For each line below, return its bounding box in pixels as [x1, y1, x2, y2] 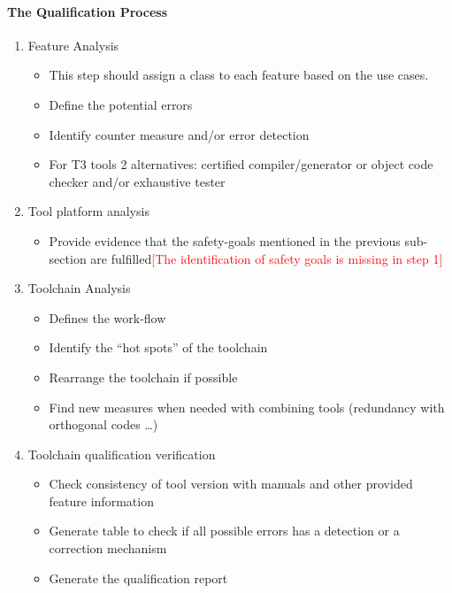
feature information [49, 491, 154, 510]
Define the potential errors [49, 95, 193, 113]
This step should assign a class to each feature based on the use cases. [49, 65, 429, 84]
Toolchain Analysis [27, 279, 131, 297]
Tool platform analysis [27, 202, 149, 220]
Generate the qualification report [49, 568, 228, 587]
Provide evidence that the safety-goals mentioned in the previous [49, 231, 401, 250]
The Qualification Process [7, 2, 168, 20]
